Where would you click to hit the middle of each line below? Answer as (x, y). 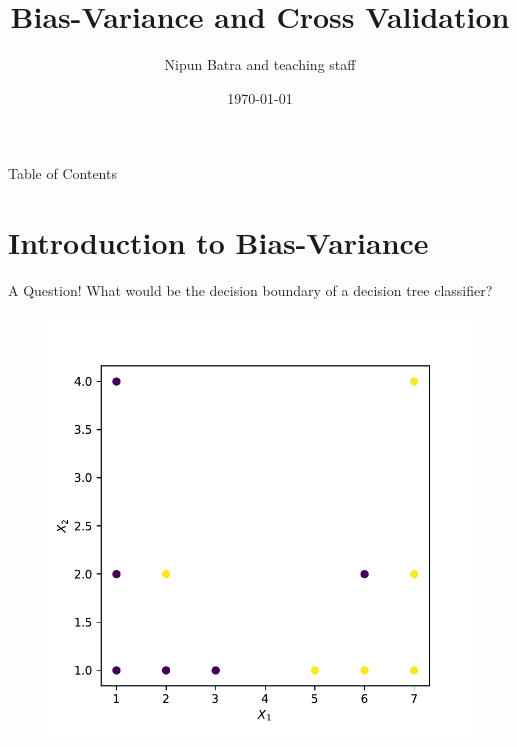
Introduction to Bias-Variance (218, 242)
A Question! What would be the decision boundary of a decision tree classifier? (250, 290)
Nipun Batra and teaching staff (260, 64)
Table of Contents (62, 173)
